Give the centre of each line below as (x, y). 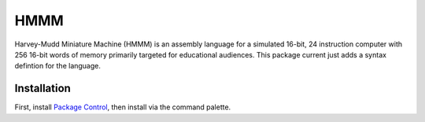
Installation (42, 89)
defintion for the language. (58, 66)
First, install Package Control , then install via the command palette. (123, 107)
